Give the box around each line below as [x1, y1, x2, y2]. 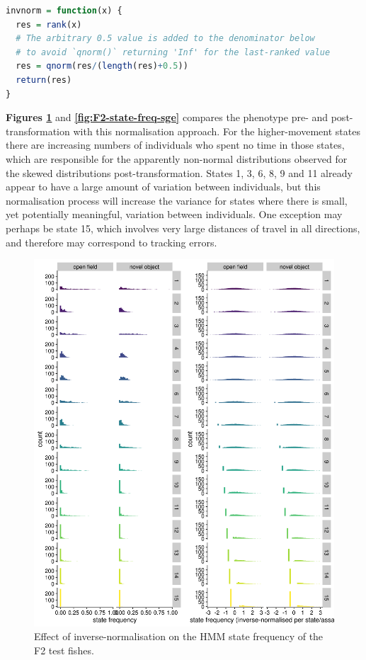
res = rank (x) [16, 19, 82, 30]
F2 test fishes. [34, 643, 94, 657]
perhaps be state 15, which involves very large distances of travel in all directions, [6, 220, 360, 235]
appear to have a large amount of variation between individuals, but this [6, 179, 321, 194]
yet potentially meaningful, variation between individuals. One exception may [6, 207, 343, 222]
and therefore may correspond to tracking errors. [6, 234, 217, 249]
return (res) [16, 74, 72, 85]
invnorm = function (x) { [6, 6, 122, 16]
